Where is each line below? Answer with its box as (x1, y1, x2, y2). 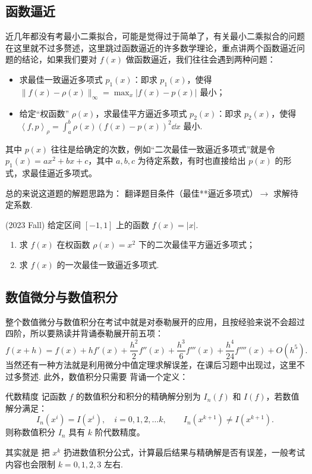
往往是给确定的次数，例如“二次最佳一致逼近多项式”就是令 (51, 142, 276, 155)
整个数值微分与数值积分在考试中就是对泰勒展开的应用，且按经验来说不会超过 (5, 315, 305, 328)
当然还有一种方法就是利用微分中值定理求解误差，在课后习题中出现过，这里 (5, 358, 297, 370)
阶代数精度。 (94, 426, 145, 438)
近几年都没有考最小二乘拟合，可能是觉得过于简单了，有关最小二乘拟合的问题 (5, 30, 305, 42)
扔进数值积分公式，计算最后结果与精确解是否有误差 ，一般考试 (63, 445, 305, 458)
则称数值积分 (5, 426, 55, 438)
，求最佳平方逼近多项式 (95, 107, 187, 119)
